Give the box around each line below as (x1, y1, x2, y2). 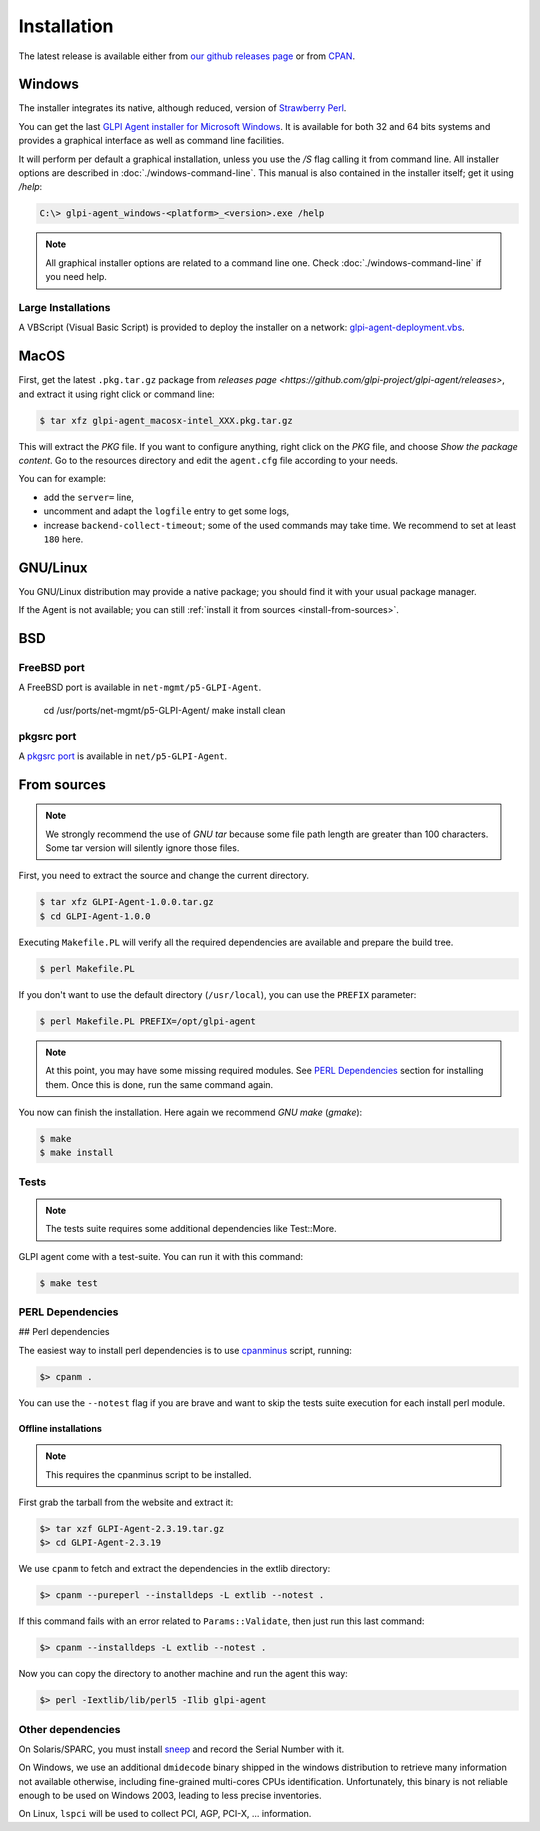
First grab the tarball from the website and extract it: (18, 1496, 234, 1508)
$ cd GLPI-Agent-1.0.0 (39, 910, 151, 922)
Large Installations (18, 300, 111, 314)
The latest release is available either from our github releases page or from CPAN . (18, 50, 355, 62)
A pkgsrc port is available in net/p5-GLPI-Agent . (18, 750, 228, 762)
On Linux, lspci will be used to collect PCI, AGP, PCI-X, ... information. (18, 1808, 312, 1820)
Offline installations (18, 1422, 102, 1434)
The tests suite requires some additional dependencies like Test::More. (45, 1223, 337, 1235)
